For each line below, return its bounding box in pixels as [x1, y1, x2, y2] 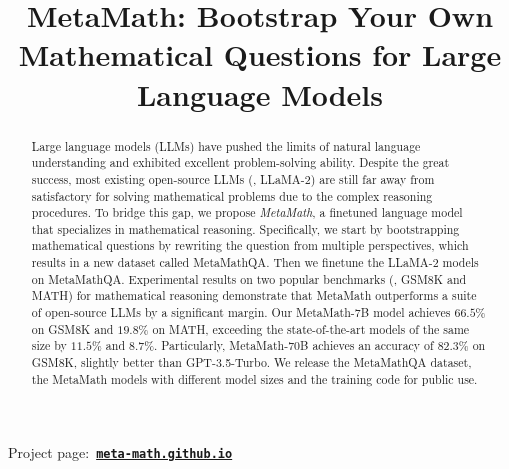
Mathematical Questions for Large [18, 34, 502, 75]
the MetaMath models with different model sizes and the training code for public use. [31, 370, 478, 387]
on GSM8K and [31, 320, 114, 337]
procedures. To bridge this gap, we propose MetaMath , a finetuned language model [31, 204, 463, 221]
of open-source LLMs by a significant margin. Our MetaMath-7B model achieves [31, 304, 451, 321]
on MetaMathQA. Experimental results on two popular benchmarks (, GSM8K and [31, 270, 467, 287]
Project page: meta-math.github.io [8, 442, 233, 463]
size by [31, 337, 67, 354]
